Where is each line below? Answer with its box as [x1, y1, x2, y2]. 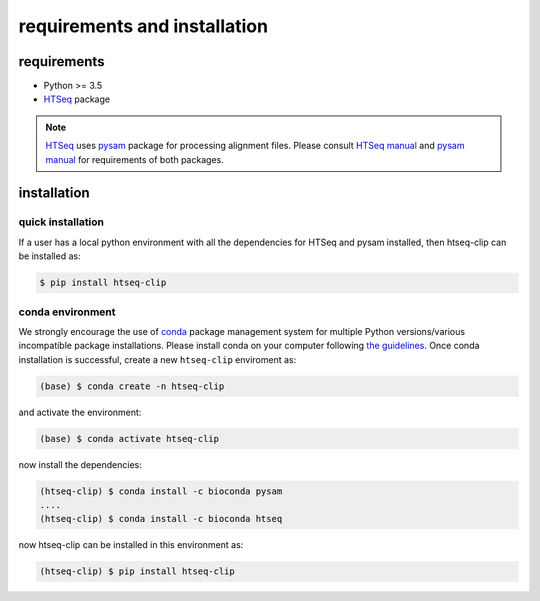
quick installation [18, 215, 105, 229]
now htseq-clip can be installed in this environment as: [18, 539, 244, 551]
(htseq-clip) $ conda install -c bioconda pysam [39, 485, 283, 497]
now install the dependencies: [18, 458, 142, 470]
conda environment [18, 305, 116, 319]
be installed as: [18, 250, 81, 262]
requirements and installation [18, 15, 269, 37]
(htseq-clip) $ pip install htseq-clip [39, 566, 235, 577]
